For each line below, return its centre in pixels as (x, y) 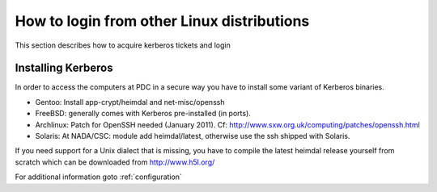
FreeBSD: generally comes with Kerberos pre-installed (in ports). (143, 114)
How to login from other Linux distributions (162, 21)
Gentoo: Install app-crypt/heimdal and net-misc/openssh (130, 102)
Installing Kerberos (64, 68)
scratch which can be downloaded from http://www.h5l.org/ (115, 162)
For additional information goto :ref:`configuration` (98, 177)
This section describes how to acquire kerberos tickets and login (123, 45)
